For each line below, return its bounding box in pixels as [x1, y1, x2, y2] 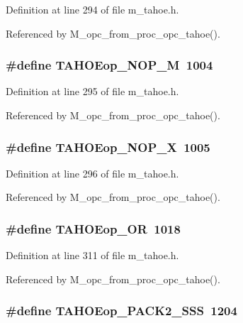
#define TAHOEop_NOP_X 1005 [6, 138, 210, 155]
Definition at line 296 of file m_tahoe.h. [6, 165, 179, 180]
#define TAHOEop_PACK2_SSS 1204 [6, 302, 237, 319]
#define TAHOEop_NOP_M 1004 [6, 56, 213, 74]
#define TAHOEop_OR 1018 [6, 219, 181, 237]
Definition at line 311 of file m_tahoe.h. [6, 248, 179, 263]
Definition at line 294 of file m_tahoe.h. [6, 2, 179, 16]
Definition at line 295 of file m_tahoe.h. [6, 84, 179, 99]
